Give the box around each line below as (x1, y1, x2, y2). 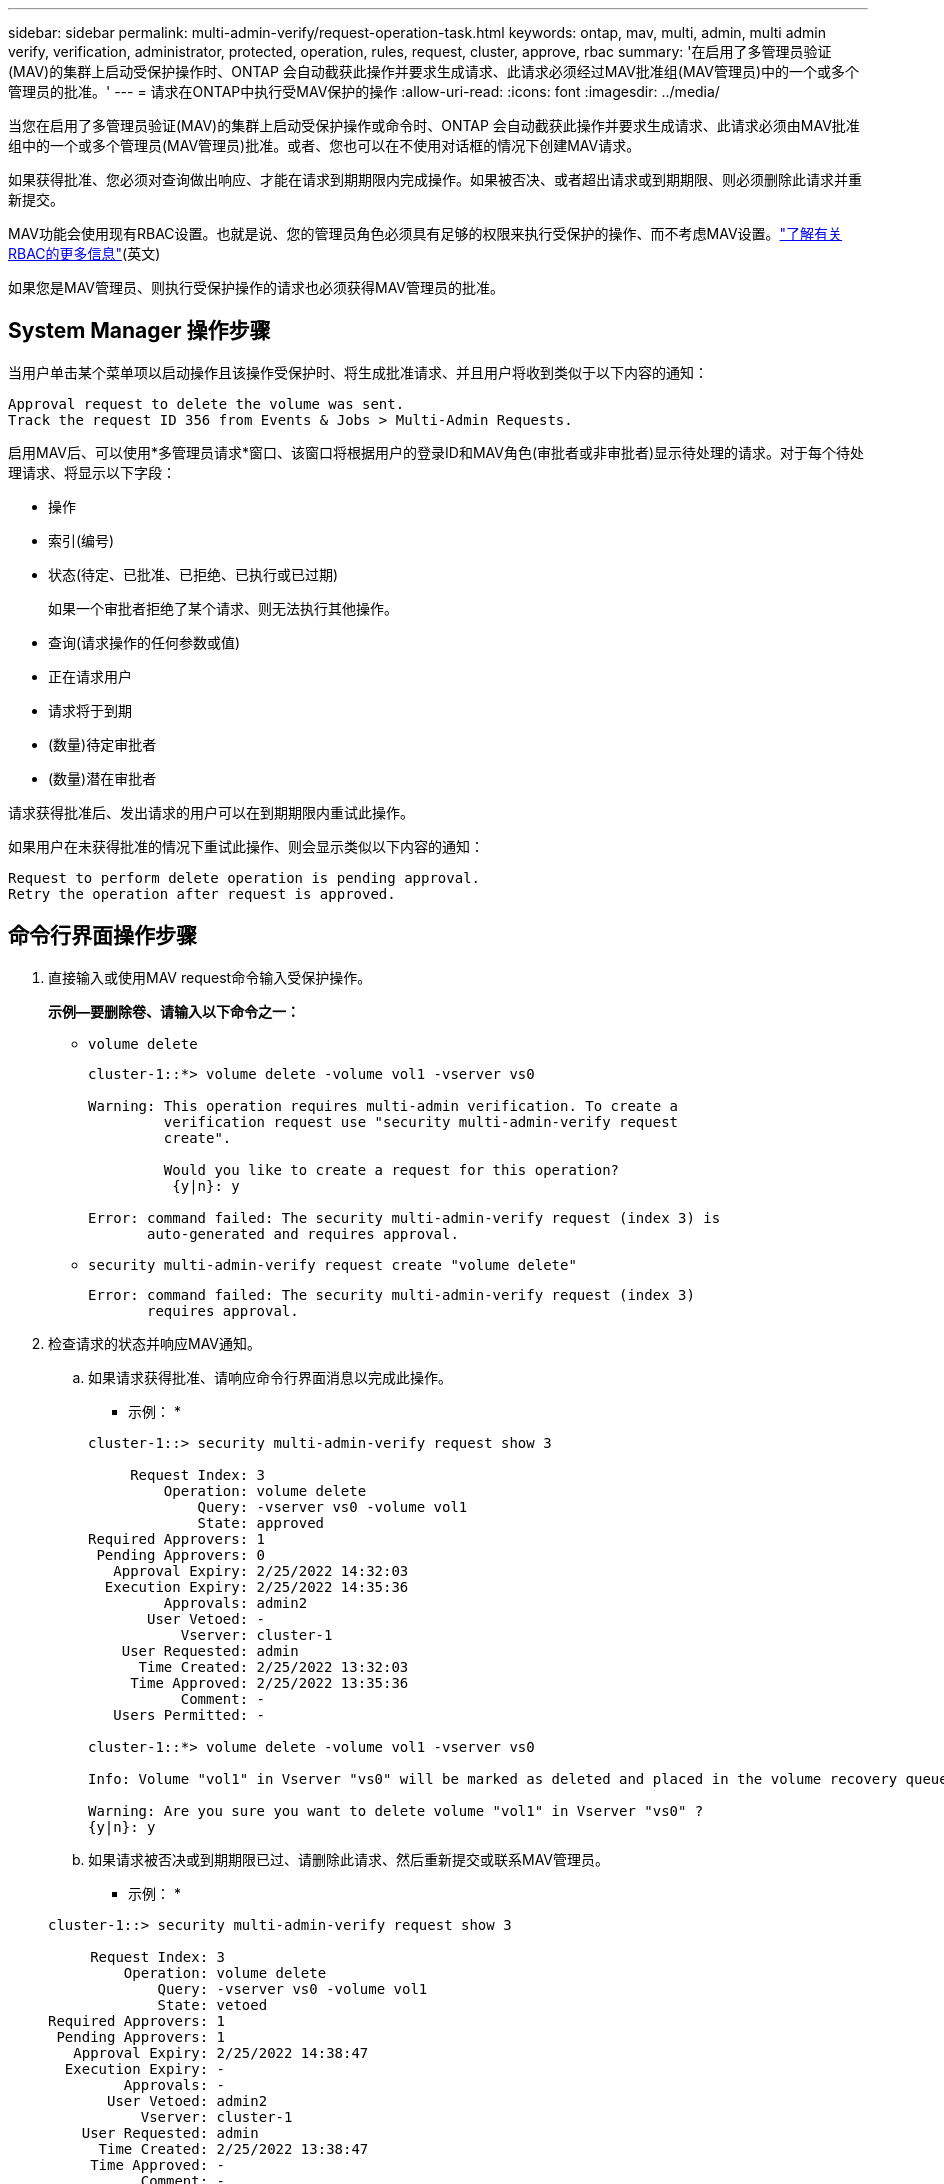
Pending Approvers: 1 (56, 2028, 226, 2045)
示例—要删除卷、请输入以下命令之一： (48, 1002, 300, 1020)
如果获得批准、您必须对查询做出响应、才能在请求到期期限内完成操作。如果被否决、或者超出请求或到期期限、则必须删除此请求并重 (8, 171, 862, 188)
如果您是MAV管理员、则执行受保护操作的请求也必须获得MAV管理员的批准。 (8, 279, 505, 296)
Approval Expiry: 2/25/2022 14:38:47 (73, 2044, 369, 2061)
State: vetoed (157, 1996, 268, 2013)
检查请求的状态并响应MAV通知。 (48, 1334, 262, 1352)
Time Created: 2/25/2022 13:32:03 (138, 1658, 409, 1675)
